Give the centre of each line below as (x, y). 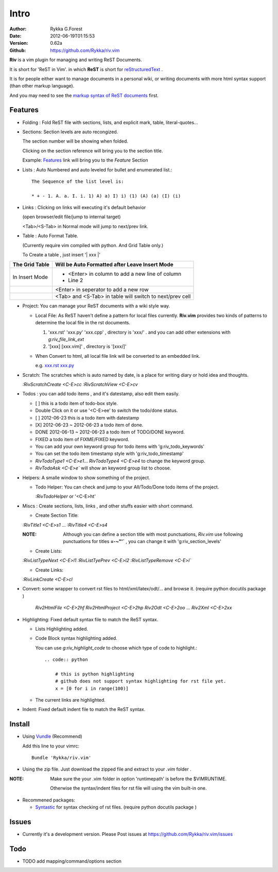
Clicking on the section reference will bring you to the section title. (93, 151)
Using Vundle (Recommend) (52, 737)
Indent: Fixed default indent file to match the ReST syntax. (84, 709)
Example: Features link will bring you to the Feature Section (85, 160)
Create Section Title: (57, 515)
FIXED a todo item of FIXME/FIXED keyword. (82, 439)
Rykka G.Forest (66, 29)
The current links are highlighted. (70, 700)
